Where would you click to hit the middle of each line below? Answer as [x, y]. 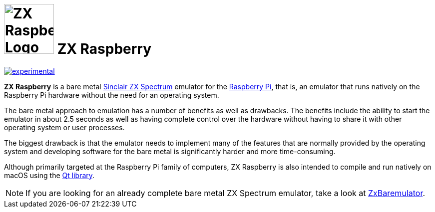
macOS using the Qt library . [49, 175]
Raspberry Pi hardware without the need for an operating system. [112, 95]
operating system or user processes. [64, 127]
